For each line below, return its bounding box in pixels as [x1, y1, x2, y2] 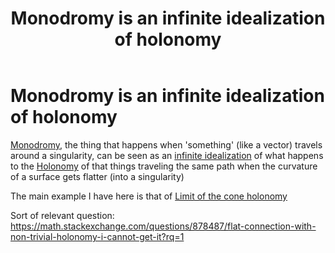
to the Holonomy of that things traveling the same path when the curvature [10, 160, 318, 172]
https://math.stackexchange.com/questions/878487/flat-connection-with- [10, 220, 317, 232]
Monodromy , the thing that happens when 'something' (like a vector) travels [10, 138, 323, 151]
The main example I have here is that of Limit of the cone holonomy [10, 190, 288, 202]
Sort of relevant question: [10, 209, 115, 221]
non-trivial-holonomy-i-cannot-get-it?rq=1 [10, 230, 185, 242]
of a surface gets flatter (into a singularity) [10, 170, 185, 182]
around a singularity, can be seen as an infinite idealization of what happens [10, 149, 324, 161]
